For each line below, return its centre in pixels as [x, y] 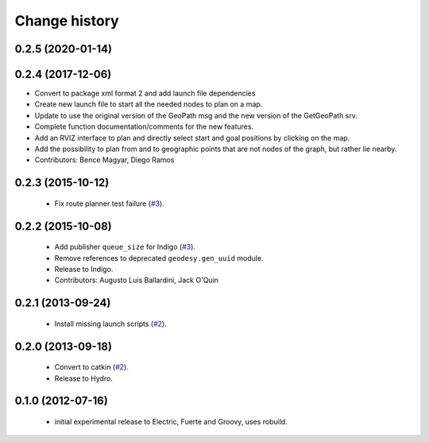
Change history [67, 21]
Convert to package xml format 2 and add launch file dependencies [145, 93]
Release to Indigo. [84, 269]
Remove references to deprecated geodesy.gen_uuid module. [159, 258]
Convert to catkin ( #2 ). [91, 367]
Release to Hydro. [83, 378]
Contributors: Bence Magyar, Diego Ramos [104, 160]
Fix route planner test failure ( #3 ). [109, 204]
